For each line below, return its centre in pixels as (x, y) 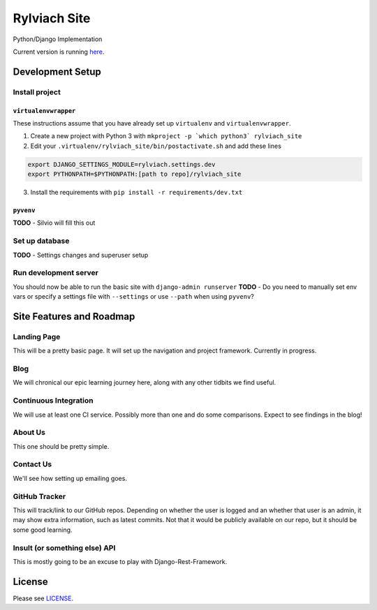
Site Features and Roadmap (74, 317)
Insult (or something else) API (64, 548)
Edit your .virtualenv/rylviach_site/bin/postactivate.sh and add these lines (156, 146)
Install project (37, 92)
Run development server (56, 273)
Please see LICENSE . (43, 598)
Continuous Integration (53, 401)
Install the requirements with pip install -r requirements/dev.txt (136, 193)
